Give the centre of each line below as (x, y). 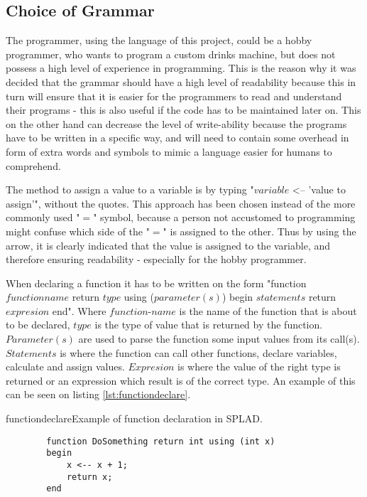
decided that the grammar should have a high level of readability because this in (181, 81)
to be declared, (38, 325)
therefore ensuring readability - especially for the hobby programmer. (156, 259)
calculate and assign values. (65, 367)
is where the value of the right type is (259, 367)
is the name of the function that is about (268, 310)
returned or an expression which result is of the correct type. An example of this (181, 380)
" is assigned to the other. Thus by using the (259, 231)
